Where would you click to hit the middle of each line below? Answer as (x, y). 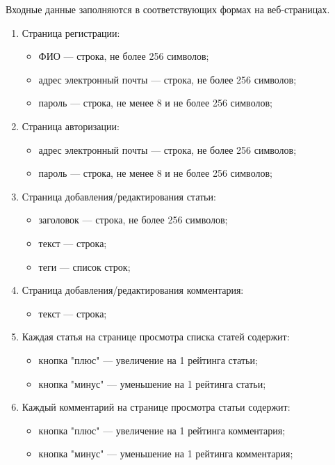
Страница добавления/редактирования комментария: (133, 290)
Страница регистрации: (71, 32)
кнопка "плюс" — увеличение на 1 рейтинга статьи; (148, 360)
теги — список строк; (84, 266)
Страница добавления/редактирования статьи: (119, 196)
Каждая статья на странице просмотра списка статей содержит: (156, 337)
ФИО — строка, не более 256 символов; (124, 56)
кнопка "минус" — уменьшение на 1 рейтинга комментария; (166, 454)
